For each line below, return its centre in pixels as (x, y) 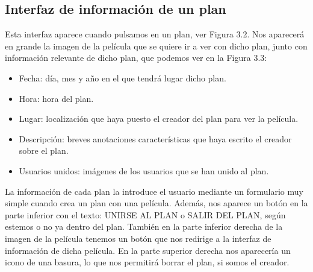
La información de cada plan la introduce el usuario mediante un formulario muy (154, 191)
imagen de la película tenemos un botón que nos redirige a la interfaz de (138, 238)
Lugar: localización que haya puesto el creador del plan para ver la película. (159, 119)
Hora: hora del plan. (56, 98)
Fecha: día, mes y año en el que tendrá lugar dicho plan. (122, 77)
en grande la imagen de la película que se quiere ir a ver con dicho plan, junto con (156, 46)
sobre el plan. (44, 150)
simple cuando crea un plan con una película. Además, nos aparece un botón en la (156, 203)
